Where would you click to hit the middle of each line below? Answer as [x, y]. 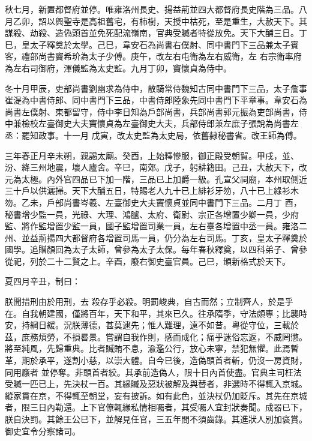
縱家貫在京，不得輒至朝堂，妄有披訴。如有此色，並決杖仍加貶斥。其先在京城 [156, 395]
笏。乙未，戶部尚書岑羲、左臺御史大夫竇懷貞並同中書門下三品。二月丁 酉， [153, 202]
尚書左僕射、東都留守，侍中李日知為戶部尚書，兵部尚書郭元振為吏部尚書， [152, 111]
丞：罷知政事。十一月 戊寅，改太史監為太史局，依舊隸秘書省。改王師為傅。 [153, 135]
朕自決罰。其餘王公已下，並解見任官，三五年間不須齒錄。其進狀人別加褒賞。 [156, 419]
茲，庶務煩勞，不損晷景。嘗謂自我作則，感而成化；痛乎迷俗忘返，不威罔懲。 [156, 336]
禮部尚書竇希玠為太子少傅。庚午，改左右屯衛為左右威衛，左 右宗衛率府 [161, 56]
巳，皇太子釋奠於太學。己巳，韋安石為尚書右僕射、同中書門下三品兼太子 [148, 44]
